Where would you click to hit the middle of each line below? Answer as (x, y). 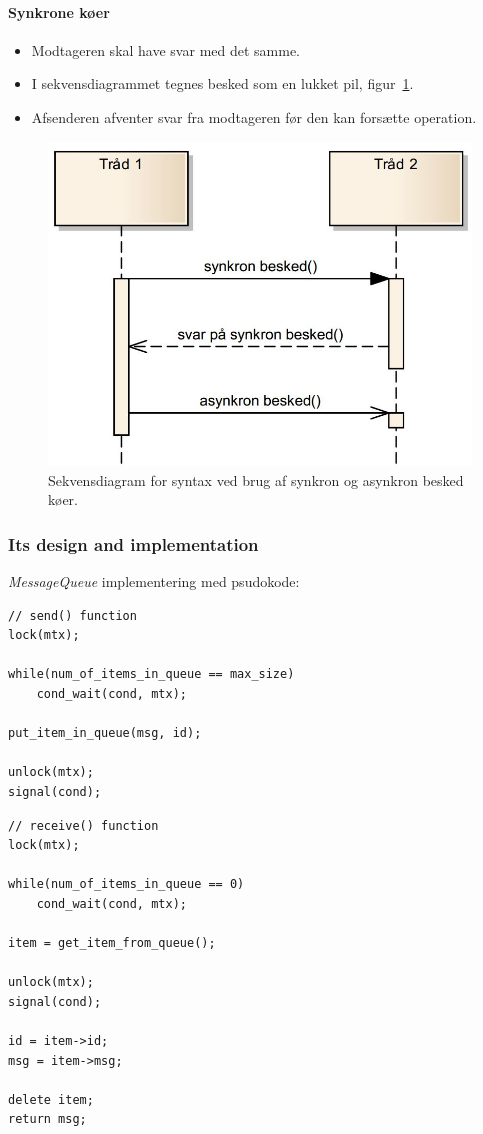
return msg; (47, 1119)
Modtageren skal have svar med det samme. (166, 49)
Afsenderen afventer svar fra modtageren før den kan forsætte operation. (254, 116)
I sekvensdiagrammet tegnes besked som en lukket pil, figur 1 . (222, 83)
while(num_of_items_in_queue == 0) (126, 884)
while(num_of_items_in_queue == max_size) (151, 674)
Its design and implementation (133, 543)
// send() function (72, 615)
